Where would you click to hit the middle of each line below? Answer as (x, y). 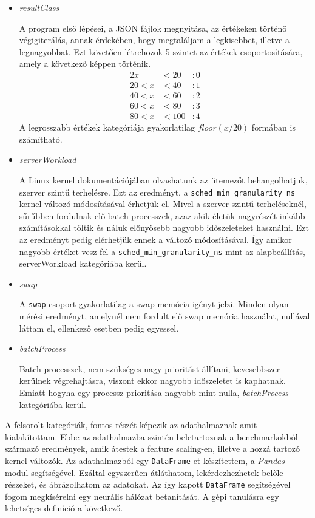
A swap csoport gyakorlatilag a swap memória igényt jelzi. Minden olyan (154, 304)
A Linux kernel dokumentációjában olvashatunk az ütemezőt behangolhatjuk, (163, 179)
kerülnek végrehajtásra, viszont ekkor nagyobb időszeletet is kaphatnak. (152, 380)
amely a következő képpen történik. (85, 63)
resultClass (39, 7)
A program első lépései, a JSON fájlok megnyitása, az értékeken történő (153, 28)
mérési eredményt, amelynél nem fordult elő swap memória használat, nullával (164, 316)
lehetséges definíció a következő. (64, 508)
